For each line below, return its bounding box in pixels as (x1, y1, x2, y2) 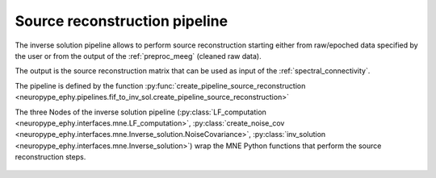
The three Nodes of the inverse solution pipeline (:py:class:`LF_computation (15, 107, 266, 117)
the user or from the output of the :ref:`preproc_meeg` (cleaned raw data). (15, 51, 262, 60)
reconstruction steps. (15, 152, 86, 162)
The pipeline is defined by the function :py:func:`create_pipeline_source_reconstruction (15, 81, 306, 90)
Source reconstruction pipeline (15, 12, 228, 30)
